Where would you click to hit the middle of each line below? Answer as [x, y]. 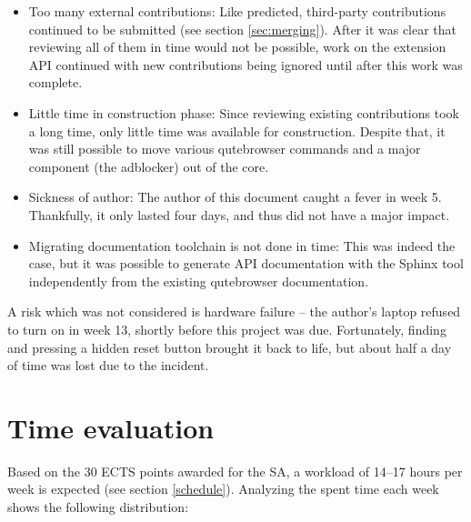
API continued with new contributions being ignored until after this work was [246, 64]
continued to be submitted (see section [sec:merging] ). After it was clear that [243, 29]
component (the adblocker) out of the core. [149, 166]
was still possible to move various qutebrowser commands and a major [225, 149]
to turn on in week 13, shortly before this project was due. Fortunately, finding [227, 329]
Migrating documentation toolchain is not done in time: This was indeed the [242, 245]
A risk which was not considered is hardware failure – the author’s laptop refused [234, 311]
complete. [55, 82]
